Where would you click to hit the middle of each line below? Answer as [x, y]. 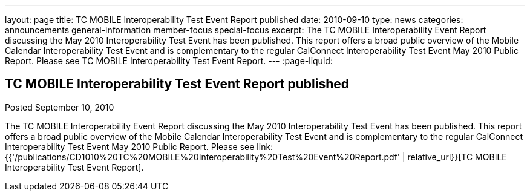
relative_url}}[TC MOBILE [457, 157]
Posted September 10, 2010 [60, 107]
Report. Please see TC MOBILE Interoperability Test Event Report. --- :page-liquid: [169, 61]
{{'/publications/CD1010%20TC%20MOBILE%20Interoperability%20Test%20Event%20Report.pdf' [203, 157]
